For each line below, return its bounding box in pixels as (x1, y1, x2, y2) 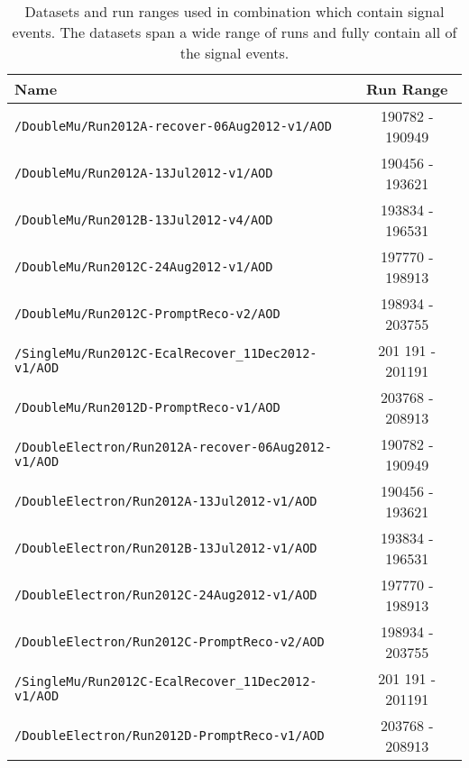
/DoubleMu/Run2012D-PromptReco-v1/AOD (14, 400, 280, 415)
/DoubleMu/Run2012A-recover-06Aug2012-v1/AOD (14, 119, 332, 133)
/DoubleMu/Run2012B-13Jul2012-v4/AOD (14, 213, 273, 227)
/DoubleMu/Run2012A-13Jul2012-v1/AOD (14, 166, 273, 180)
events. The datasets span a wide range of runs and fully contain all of (12, 22, 457, 42)
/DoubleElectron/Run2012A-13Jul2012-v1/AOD (14, 494, 317, 508)
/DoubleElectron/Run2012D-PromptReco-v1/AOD (14, 728, 325, 743)
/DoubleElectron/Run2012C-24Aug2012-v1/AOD (14, 588, 317, 602)
